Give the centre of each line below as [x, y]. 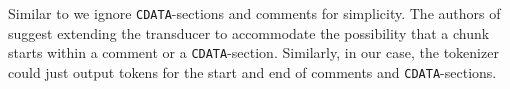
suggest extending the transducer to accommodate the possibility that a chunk [249, 32]
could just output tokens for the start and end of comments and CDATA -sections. [252, 71]
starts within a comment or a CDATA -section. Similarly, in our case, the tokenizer [253, 52]
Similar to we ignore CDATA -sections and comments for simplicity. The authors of [254, 13]
